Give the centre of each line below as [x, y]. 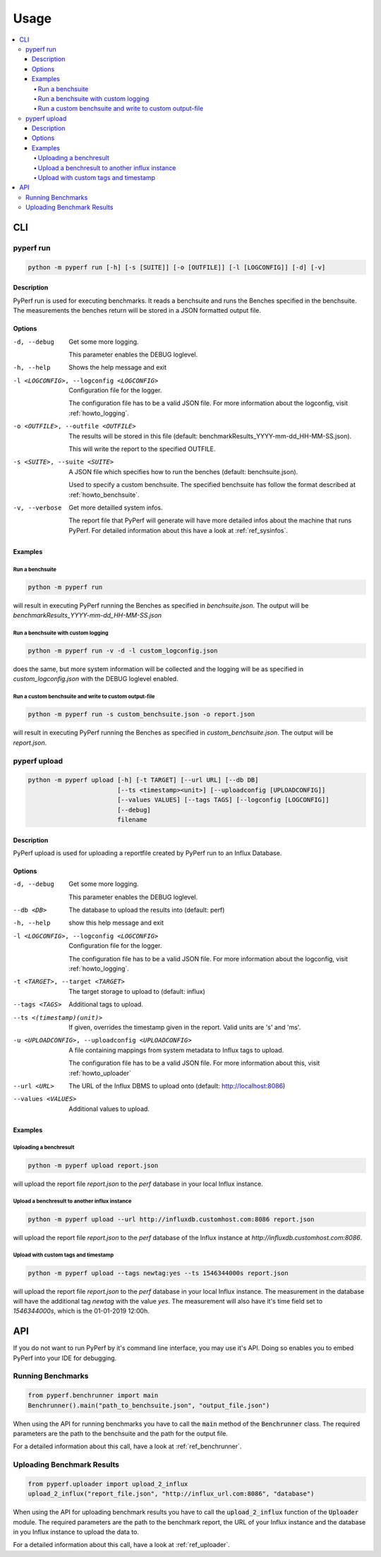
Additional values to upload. [109, 1109]
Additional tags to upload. [106, 1004]
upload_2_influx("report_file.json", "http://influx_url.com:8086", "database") [171, 1494]
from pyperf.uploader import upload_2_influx [108, 1484]
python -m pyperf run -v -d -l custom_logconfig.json [123, 651]
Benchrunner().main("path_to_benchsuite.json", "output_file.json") [149, 1405]
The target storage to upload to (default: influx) [137, 991]
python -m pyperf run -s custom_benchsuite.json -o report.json [141, 714]
